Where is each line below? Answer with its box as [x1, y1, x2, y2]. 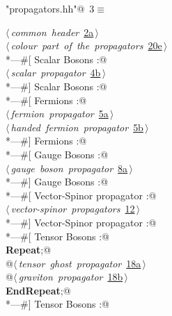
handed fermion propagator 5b [10, 119, 143, 134]
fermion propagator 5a [10, 106, 109, 121]
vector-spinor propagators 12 [10, 201, 135, 216]
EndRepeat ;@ [6, 283, 71, 297]
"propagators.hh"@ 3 [6, 1, 95, 15]
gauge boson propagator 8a [10, 160, 128, 175]
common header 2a [10, 24, 94, 39]
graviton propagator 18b [18, 269, 123, 284]
